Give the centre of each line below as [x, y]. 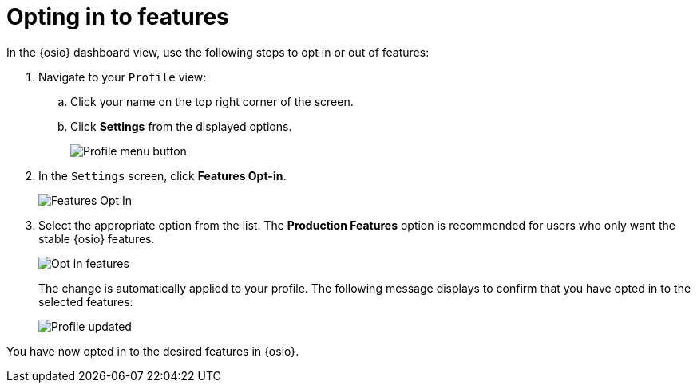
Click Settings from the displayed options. [181, 126]
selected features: [86, 301]
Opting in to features [118, 17]
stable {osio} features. [97, 238]
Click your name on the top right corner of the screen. [212, 101]
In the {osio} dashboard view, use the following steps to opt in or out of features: [218, 52]
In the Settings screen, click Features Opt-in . [162, 175]
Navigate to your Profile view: [123, 77]
